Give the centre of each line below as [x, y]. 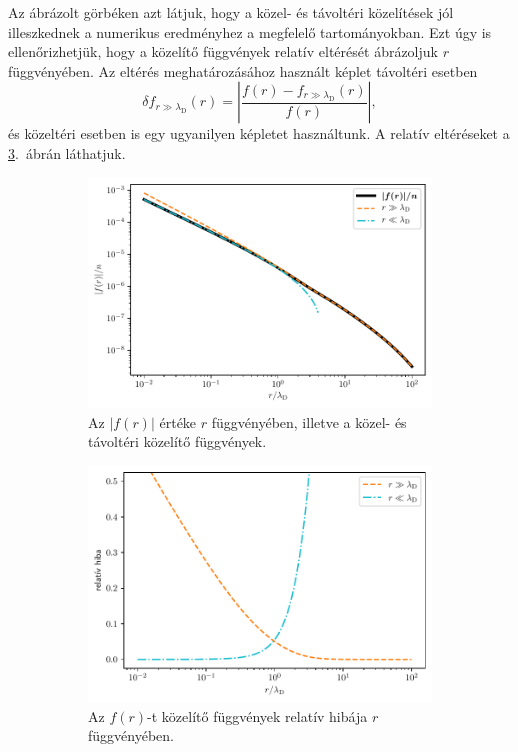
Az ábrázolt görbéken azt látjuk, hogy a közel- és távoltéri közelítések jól [231, 12]
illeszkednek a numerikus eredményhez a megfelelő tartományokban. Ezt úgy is [250, 31]
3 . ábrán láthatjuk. [67, 152]
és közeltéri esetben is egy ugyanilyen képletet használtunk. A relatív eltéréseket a [259, 133]
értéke [178, 421]
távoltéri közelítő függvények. [177, 441]
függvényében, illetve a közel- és [309, 421]
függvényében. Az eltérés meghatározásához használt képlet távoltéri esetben [243, 70]
